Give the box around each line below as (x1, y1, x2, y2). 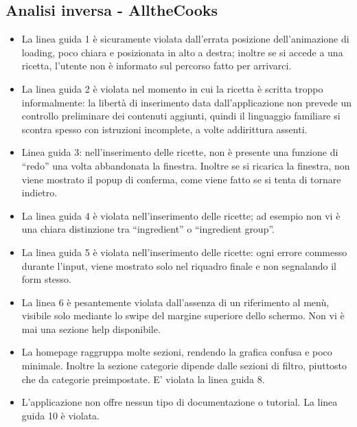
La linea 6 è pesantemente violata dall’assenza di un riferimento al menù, (21, 295, 330, 309)
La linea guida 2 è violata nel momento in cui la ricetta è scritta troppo (21, 81, 323, 95)
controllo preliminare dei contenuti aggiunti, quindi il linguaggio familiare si (21, 108, 341, 123)
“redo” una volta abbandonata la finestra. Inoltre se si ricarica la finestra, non (21, 158, 350, 172)
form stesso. (21, 272, 71, 286)
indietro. (21, 185, 58, 200)
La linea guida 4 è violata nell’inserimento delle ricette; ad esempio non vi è (21, 208, 341, 222)
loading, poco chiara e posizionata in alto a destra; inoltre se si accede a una (21, 45, 343, 59)
